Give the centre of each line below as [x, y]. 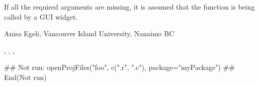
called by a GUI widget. [41, 16]
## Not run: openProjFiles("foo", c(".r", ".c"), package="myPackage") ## [119, 67]
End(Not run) [25, 77]
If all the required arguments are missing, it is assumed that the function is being [129, 7]
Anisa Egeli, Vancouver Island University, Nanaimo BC [89, 33]
